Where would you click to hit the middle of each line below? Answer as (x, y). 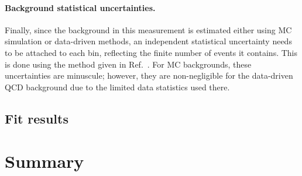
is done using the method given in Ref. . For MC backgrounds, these (128, 64)
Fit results (37, 118)
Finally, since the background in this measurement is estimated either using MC (148, 29)
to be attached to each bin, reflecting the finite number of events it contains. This (151, 52)
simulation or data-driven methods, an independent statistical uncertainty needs (148, 41)
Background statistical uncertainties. (80, 7)
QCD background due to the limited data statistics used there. (117, 87)
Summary (44, 161)
